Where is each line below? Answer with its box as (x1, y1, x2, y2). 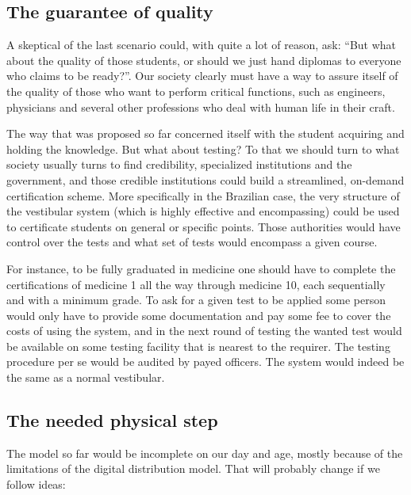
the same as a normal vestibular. (6, 369, 165, 386)
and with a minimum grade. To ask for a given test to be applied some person (6, 291, 386, 308)
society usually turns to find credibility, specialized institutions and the (6, 156, 352, 173)
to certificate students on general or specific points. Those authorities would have (6, 218, 401, 234)
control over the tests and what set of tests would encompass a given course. (6, 234, 378, 250)
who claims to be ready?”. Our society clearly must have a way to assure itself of (6, 67, 398, 84)
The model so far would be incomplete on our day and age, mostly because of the (6, 444, 403, 461)
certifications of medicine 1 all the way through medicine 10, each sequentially (6, 276, 386, 292)
